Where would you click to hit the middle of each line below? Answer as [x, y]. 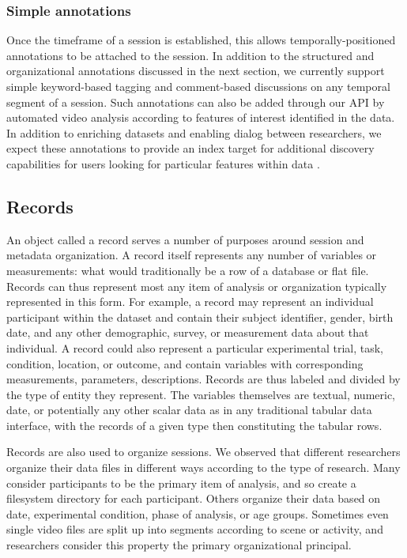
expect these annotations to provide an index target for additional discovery [190, 148]
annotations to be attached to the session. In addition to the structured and [190, 55]
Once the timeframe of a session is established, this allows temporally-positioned [201, 40]
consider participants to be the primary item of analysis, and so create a [181, 483]
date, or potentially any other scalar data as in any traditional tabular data [189, 410]
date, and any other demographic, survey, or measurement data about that [188, 332]
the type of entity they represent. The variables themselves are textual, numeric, [201, 394]
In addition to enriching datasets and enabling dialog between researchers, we [194, 132]
